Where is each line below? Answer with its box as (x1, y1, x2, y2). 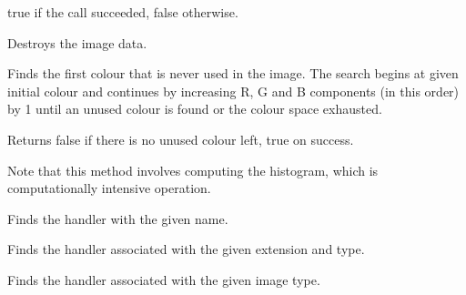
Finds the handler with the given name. (7, 209, 228, 228)
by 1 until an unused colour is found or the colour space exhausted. (7, 99, 382, 118)
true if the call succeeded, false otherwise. (7, 3, 238, 21)
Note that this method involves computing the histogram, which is (7, 160, 379, 179)
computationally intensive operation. (7, 178, 211, 198)
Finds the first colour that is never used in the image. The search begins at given (7, 64, 459, 83)
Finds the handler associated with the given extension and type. (7, 239, 365, 259)
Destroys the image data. (7, 33, 147, 52)
